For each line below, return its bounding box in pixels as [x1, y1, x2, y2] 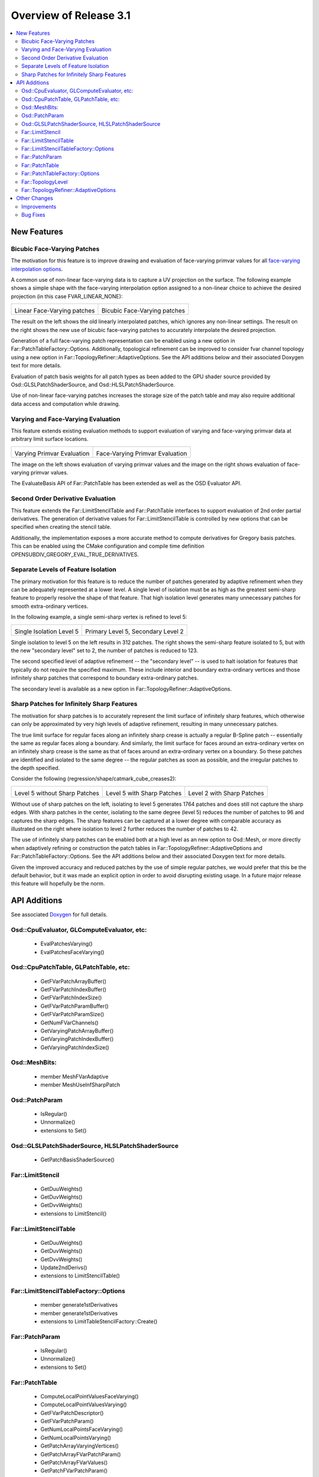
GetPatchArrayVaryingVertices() [40, 1442, 119, 1450]
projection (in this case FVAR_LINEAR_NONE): [11, 292, 123, 300]
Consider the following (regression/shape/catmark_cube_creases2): [11, 775, 177, 782]
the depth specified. [11, 764, 60, 772]
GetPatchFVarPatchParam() [40, 1467, 108, 1474]
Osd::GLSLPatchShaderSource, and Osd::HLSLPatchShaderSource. [11, 381, 175, 388]
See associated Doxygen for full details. [11, 911, 108, 918]
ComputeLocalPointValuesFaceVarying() [40, 1393, 139, 1400]
